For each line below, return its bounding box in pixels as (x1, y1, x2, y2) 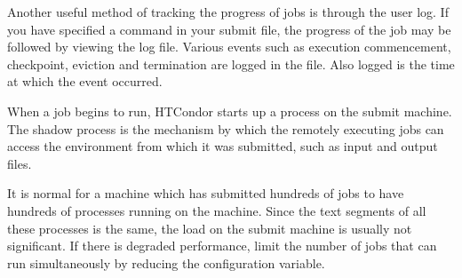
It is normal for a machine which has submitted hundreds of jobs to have (7, 184, 404, 203)
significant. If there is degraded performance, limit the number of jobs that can (7, 236, 437, 255)
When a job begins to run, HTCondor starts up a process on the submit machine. (7, 101, 452, 120)
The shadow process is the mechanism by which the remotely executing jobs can (7, 119, 444, 138)
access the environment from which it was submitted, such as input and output (7, 137, 438, 155)
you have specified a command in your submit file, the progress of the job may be (7, 20, 451, 38)
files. (7, 154, 32, 172)
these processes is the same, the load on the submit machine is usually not (7, 218, 412, 237)
